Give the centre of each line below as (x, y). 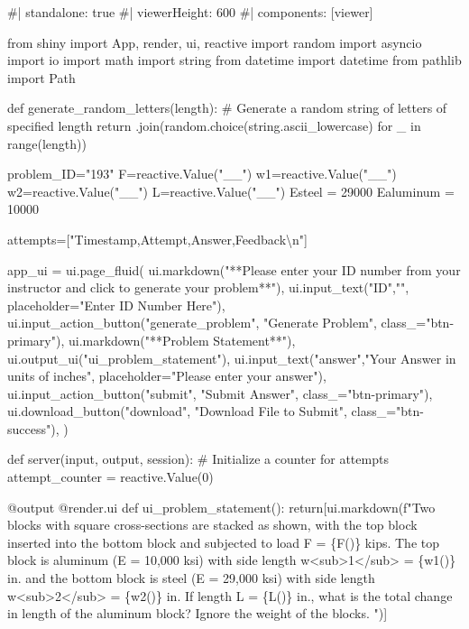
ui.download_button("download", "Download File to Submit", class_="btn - (216, 411)
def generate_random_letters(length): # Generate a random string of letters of (227, 108)
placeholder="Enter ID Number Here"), (116, 305)
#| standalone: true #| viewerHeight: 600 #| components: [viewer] (190, 12)
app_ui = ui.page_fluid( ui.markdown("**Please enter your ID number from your (234, 269)
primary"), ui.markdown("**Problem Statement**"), (152, 340)
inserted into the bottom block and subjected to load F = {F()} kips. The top (224, 542)
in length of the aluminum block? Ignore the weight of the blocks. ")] (198, 613)
